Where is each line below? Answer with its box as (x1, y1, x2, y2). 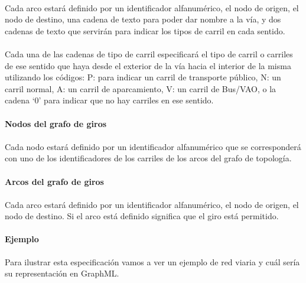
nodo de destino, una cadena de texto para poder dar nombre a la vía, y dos (5, 13, 281, 25)
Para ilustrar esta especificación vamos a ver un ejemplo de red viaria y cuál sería (5, 255, 300, 268)
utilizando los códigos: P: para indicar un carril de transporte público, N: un (5, 71, 281, 83)
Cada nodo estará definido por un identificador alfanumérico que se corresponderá (5, 140, 301, 152)
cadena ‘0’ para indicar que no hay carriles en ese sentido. (5, 94, 214, 106)
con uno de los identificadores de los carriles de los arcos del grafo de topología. (5, 152, 292, 164)
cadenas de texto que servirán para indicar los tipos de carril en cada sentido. (5, 24, 285, 37)
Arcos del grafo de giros (5, 175, 104, 187)
